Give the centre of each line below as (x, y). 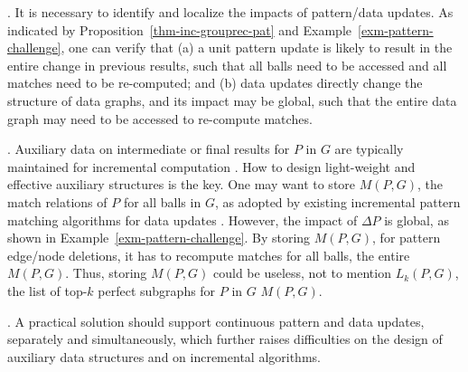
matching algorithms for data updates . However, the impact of (183, 219)
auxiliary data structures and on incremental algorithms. (164, 356)
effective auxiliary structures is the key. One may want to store (182, 184)
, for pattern (407, 238)
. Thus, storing (106, 273)
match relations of (57, 201)
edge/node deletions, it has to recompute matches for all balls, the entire (209, 255)
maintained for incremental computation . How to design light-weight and (211, 166)
